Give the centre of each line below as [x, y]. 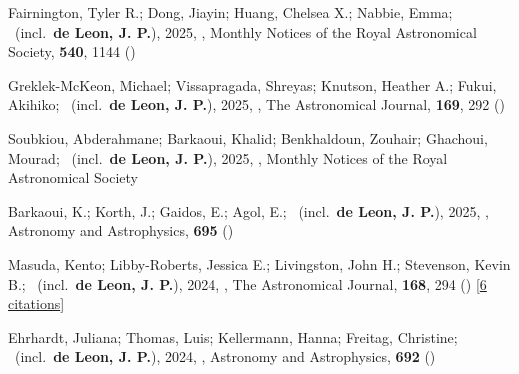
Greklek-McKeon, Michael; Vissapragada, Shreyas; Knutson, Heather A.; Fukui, [252, 84]
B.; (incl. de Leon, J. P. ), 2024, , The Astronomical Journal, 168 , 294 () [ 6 [247, 283]
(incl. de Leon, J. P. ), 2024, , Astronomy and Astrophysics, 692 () [225, 356]
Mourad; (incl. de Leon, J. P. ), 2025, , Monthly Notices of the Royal [228, 157]
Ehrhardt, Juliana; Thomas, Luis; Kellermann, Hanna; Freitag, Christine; [233, 336]
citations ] [36, 303]
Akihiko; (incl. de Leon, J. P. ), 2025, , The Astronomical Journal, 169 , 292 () [256, 104]
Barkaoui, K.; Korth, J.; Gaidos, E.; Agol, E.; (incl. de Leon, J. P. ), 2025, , [248, 210]
